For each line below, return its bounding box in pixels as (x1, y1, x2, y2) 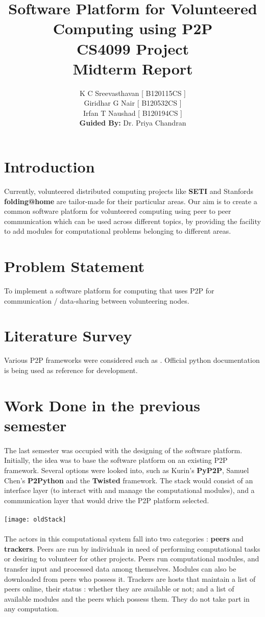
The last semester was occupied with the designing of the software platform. (4, 445, 243, 455)
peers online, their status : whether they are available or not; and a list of (4, 583, 234, 594)
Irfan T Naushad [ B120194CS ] (83, 107, 182, 118)
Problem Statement (4, 256, 144, 277)
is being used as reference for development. (4, 365, 138, 375)
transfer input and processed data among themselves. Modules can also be (4, 563, 236, 574)
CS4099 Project (77, 38, 189, 59)
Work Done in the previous (4, 394, 200, 415)
